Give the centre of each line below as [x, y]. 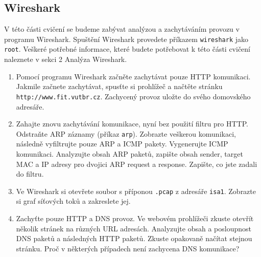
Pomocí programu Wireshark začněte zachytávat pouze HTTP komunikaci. [133, 76]
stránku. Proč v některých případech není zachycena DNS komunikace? [128, 248]
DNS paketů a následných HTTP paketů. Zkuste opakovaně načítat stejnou [134, 238]
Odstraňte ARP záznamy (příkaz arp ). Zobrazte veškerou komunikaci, [126, 133]
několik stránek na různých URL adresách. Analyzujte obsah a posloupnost [134, 228]
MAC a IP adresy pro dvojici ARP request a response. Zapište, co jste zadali [137, 164]
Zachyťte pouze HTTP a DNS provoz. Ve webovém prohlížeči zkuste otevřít [135, 218]
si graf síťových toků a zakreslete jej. [73, 201]
